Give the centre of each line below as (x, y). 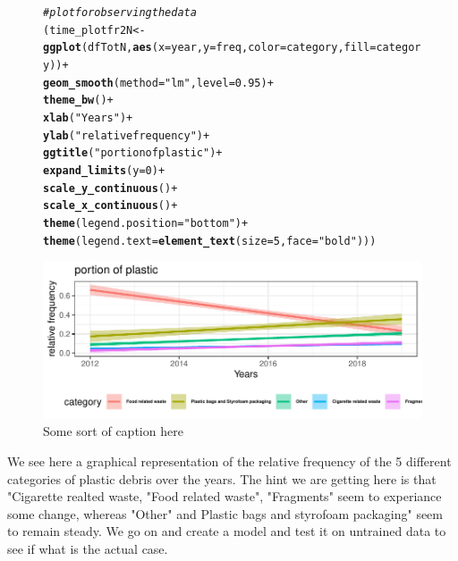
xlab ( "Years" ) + (88, 117)
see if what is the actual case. (88, 548)
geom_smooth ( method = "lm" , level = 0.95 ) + (158, 83)
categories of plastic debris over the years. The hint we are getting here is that (222, 478)
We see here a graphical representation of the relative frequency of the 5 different (229, 461)
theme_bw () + (78, 100)
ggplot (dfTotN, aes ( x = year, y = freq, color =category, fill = (210, 48)
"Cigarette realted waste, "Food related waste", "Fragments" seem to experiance (225, 496)
